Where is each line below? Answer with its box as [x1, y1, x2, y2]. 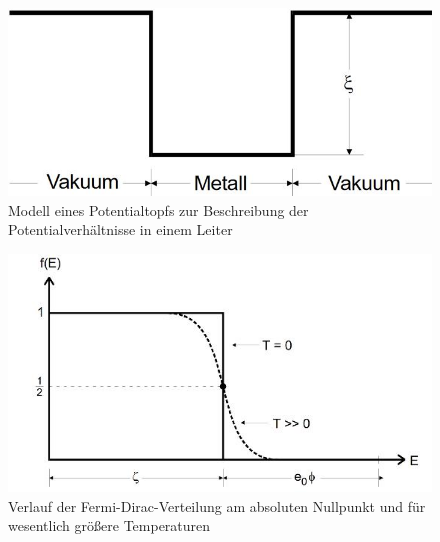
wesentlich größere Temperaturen [8, 515, 211, 536]
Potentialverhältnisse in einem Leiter [8, 219, 233, 240]
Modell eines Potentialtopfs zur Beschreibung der [8, 199, 309, 220]
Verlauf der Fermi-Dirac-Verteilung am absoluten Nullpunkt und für [8, 495, 426, 516]
